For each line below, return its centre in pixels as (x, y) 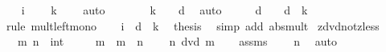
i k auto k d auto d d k (164, 10)
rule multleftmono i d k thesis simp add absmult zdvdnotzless (193, 25)
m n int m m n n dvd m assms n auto (177, 41)
